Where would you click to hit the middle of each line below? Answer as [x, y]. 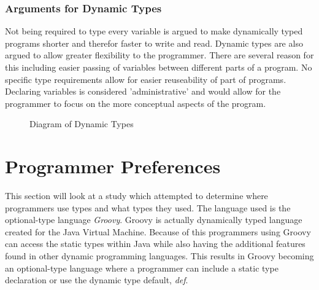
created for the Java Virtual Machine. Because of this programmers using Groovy [158, 231]
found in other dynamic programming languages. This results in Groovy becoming [159, 256]
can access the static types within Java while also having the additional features [155, 244]
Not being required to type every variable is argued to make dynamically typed [154, 31]
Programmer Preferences [113, 166]
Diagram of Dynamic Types [82, 124]
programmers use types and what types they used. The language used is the [148, 207]
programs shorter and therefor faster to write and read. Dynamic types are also [154, 43]
